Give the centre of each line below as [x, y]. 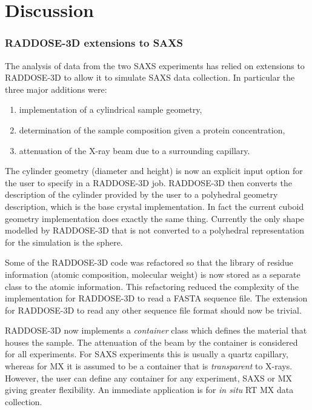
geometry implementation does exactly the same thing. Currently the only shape [154, 218]
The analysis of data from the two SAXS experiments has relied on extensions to [155, 65]
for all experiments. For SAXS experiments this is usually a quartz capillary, [147, 354]
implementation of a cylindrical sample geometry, [111, 109]
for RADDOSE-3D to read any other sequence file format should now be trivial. [153, 310]
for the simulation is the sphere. [64, 242]
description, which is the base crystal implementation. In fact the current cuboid [154, 206]
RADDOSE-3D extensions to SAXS [94, 43]
